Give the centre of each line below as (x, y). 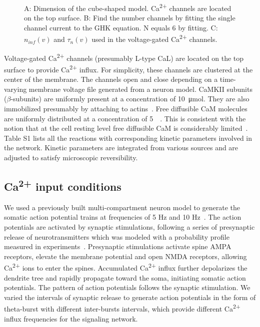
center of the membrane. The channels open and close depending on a (111, 79)
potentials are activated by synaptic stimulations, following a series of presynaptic (129, 226)
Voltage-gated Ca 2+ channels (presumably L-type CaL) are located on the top (124, 57)
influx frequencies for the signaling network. (71, 318)
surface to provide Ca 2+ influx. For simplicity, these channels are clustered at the (128, 68)
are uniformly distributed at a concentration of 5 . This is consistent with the (125, 118)
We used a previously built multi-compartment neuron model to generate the (122, 207)
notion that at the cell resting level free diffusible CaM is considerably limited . (126, 128)
